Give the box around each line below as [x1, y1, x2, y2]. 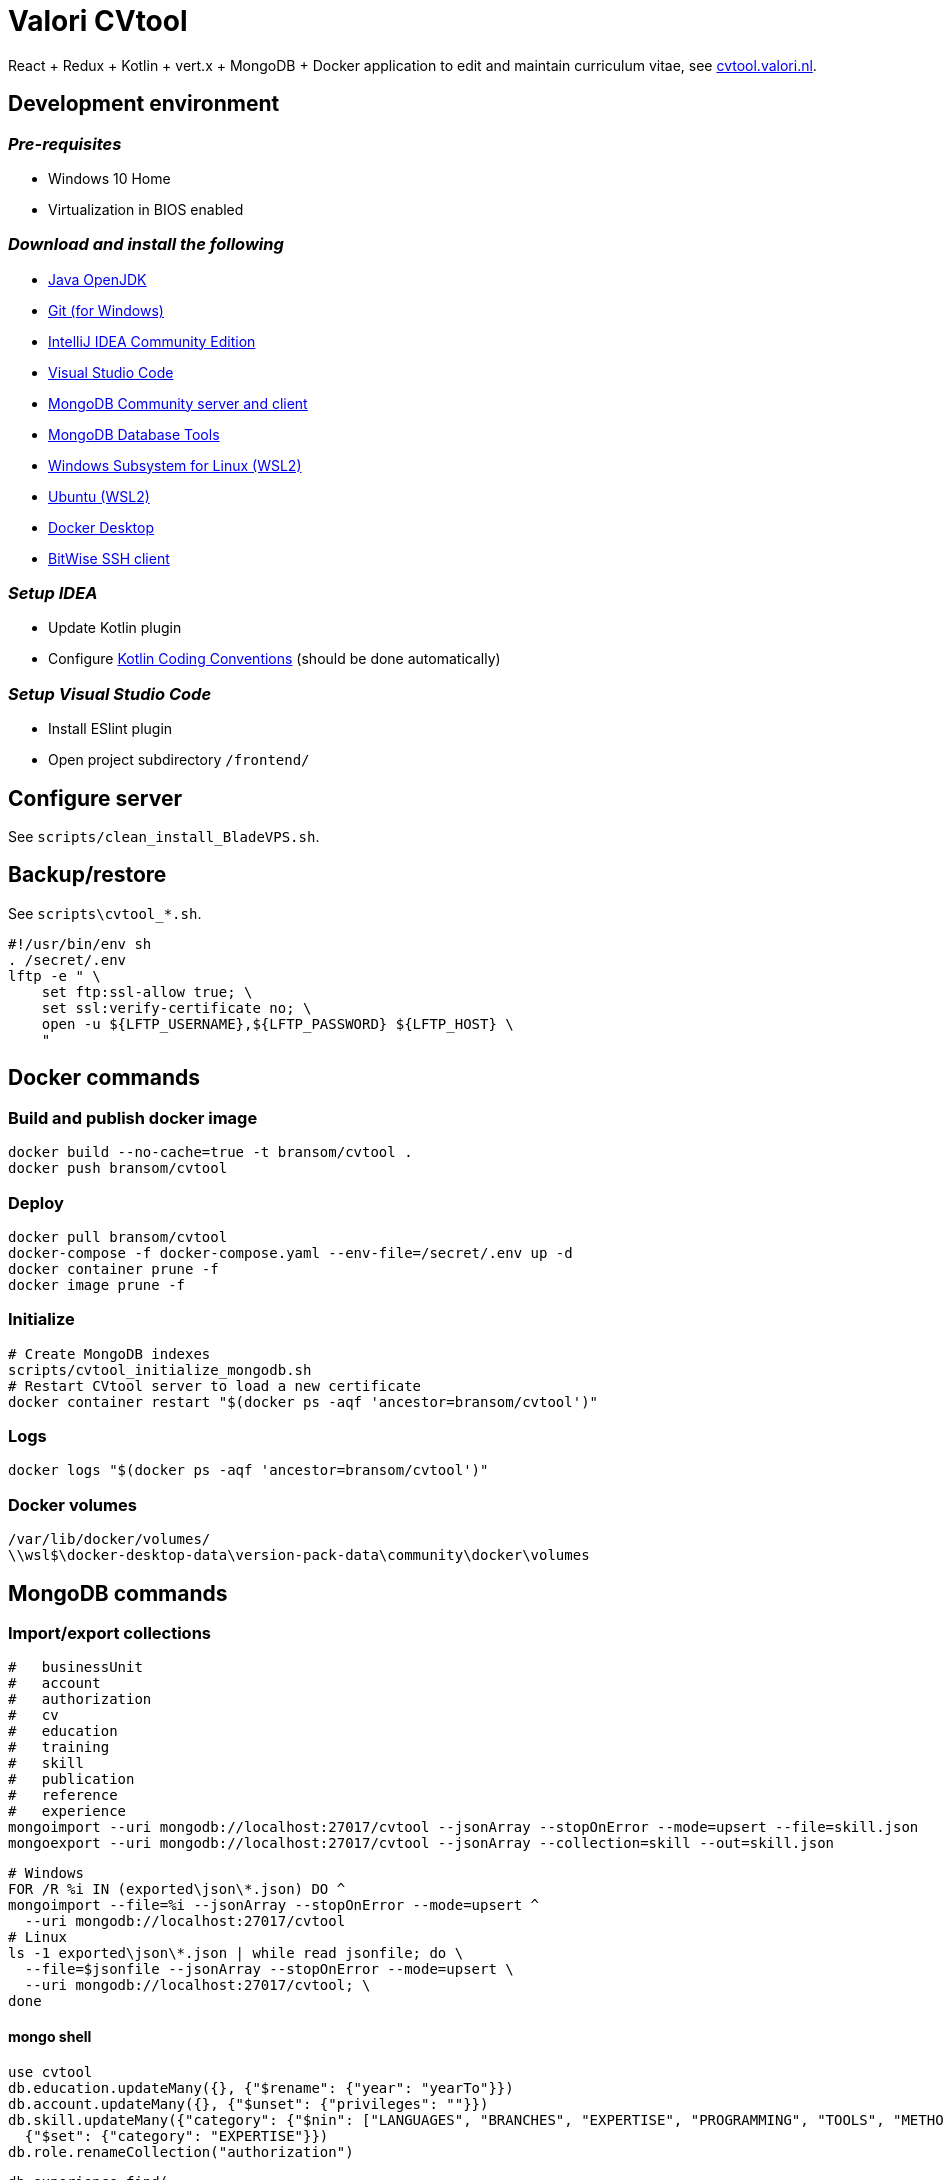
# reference [8, 1787, 118, 1804]
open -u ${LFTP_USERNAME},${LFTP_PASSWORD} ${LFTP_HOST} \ [41, 1015, 514, 1032]
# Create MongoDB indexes [8, 1345, 211, 1362]
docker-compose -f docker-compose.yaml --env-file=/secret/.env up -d [8, 1244, 573, 1261]
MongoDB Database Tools [48, 425, 220, 443]
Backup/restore [8, 862, 167, 888]
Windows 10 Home [48, 169, 171, 187]
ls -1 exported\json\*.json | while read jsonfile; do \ [8, 1945, 464, 1962]
